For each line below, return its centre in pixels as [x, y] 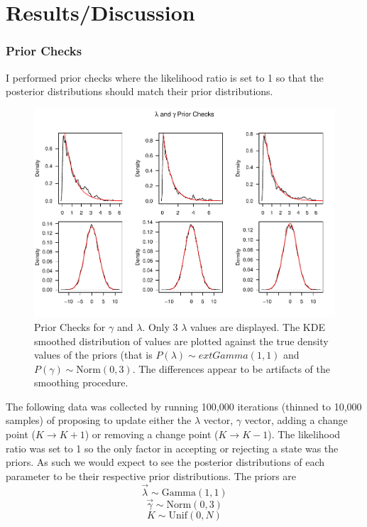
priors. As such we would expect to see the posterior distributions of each [165, 462]
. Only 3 [160, 326]
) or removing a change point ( [152, 434]
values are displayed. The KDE [258, 326]
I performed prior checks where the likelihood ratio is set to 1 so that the [165, 77]
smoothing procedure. [81, 382]
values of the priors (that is [93, 355]
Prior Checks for [70, 326]
